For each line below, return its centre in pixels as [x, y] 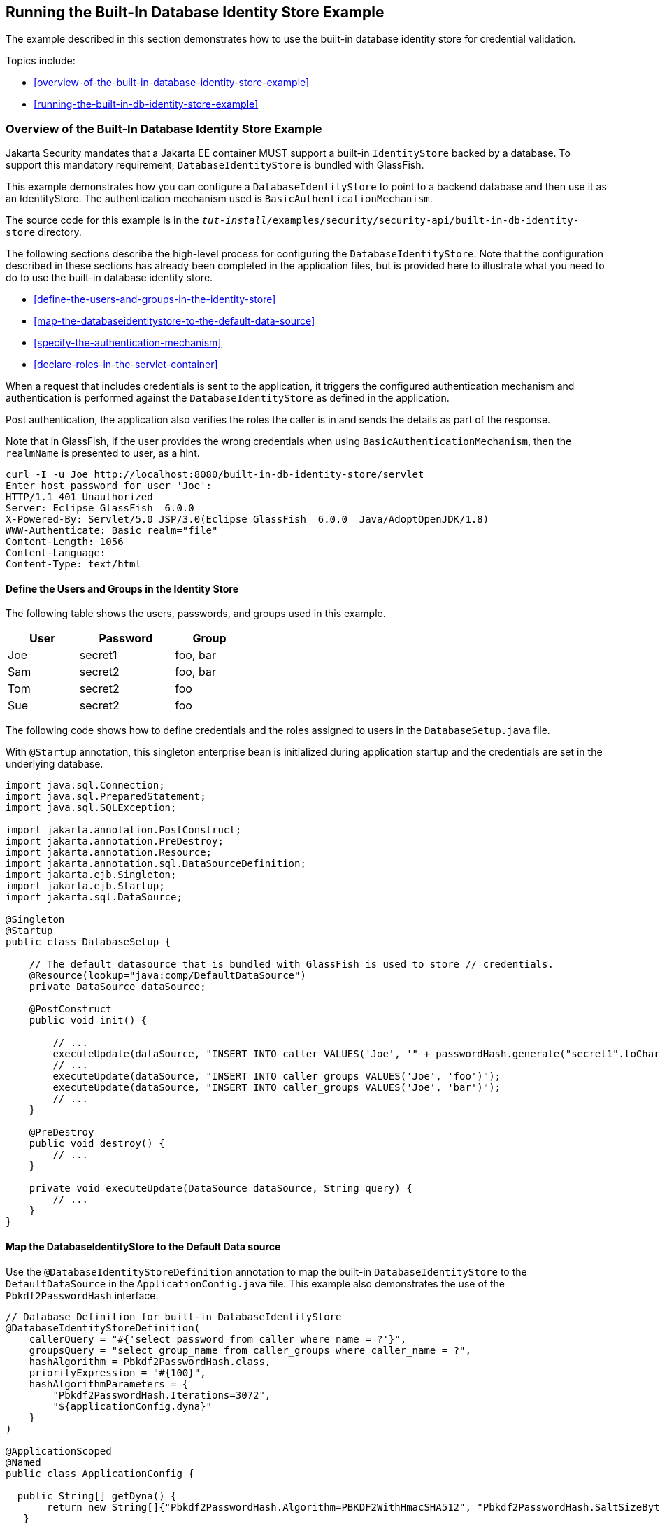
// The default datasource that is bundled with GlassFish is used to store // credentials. [291, 965]
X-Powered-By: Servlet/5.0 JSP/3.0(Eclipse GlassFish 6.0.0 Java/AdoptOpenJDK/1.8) [247, 520]
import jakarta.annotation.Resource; [109, 853]
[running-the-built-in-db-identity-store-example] [146, 104]
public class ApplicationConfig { [100, 1473]
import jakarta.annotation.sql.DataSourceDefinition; [156, 864]
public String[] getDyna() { [97, 1496]
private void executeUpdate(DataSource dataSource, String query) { [221, 1188]
